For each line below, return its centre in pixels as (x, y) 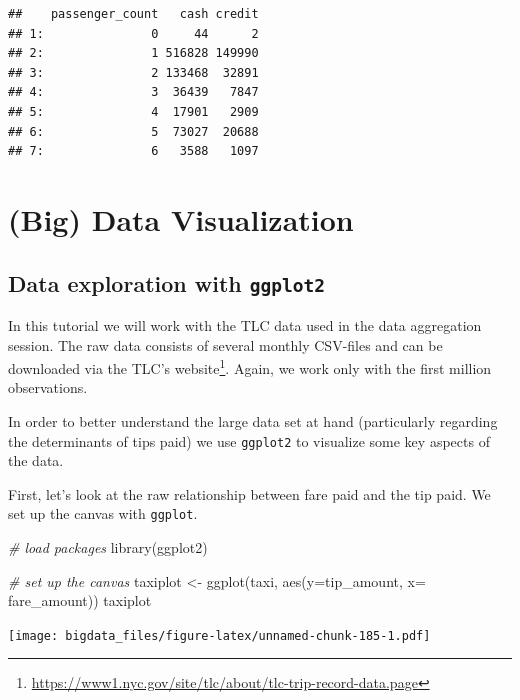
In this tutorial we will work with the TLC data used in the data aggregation (245, 324)
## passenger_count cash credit (133, 14)
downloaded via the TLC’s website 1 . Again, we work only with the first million (250, 366)
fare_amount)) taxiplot (80, 600)
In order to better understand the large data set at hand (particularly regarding (253, 420)
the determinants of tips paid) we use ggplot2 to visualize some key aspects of (249, 440)
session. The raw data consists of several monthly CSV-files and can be (225, 344)
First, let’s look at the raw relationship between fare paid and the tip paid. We (249, 493)
